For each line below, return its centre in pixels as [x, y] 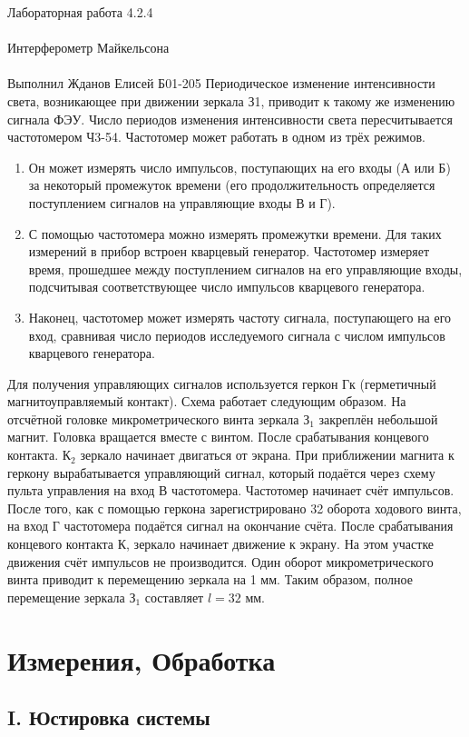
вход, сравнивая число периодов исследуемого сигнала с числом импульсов [237, 335]
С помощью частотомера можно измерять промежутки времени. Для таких [235, 233]
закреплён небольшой [378, 418]
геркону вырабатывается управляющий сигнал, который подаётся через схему [221, 472]
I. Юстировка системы [109, 717]
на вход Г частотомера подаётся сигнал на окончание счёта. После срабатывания [230, 526]
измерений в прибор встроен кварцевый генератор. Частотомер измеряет [229, 251]
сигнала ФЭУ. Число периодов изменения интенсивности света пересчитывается [230, 119]
